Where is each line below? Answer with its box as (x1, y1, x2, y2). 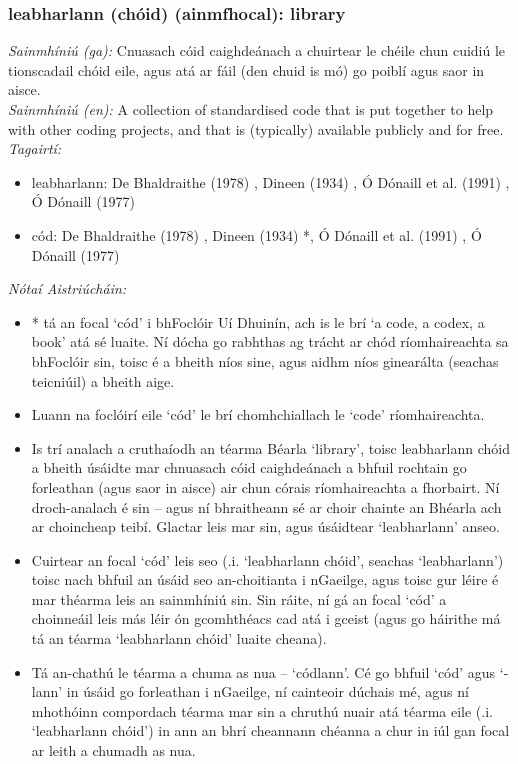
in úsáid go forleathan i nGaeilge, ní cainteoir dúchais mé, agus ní (66, 681, 469, 702)
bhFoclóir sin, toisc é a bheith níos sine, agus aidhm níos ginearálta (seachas (31, 350, 499, 371)
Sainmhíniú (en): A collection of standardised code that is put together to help (8, 99, 494, 119)
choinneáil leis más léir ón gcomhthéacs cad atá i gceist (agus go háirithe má (31, 608, 501, 629)
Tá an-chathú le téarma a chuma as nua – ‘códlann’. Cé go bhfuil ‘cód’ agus (31, 661, 496, 682)
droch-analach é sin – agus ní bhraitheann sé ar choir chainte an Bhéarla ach (31, 496, 502, 517)
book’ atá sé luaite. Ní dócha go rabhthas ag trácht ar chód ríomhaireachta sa (31, 331, 509, 352)
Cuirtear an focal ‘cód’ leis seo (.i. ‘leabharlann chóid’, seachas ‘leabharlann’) (31, 549, 504, 570)
